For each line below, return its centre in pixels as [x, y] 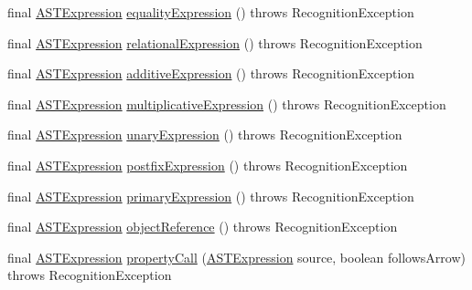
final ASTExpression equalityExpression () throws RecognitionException [211, 12]
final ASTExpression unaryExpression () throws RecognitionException [205, 135]
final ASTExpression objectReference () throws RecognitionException [203, 227]
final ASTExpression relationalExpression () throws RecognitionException [215, 42]
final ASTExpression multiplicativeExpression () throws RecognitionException [227, 104]
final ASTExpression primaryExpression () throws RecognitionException [211, 196]
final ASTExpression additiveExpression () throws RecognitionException [211, 73]
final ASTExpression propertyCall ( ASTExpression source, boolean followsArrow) [236, 257]
